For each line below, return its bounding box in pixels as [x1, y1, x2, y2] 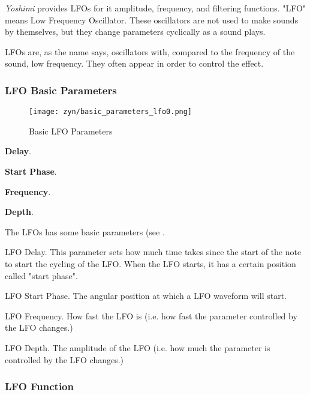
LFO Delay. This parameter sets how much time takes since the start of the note [5, 246, 302, 258]
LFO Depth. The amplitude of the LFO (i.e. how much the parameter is [5, 341, 270, 354]
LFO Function [5, 379, 74, 394]
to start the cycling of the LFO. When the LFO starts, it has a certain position [5, 258, 296, 270]
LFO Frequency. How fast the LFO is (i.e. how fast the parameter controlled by [5, 309, 297, 322]
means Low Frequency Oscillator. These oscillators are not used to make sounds [5, 13, 299, 26]
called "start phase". [5, 269, 78, 282]
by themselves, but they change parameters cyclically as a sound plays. [5, 25, 266, 38]
